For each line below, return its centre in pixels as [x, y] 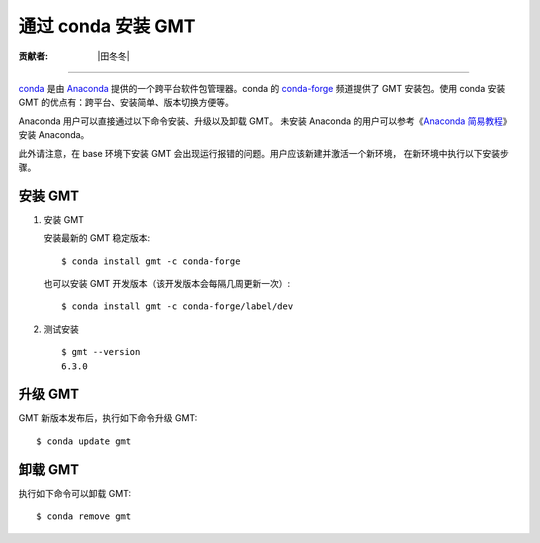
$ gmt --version [101, 352]
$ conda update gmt [84, 441]
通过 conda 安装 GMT [107, 26]
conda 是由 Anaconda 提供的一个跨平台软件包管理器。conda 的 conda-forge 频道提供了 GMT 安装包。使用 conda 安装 [262, 88]
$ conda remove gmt [84, 516]
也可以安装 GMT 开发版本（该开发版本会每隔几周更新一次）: [167, 283]
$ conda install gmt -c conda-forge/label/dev [177, 306]
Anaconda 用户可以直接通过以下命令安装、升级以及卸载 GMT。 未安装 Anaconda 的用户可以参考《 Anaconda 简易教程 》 [265, 121]
